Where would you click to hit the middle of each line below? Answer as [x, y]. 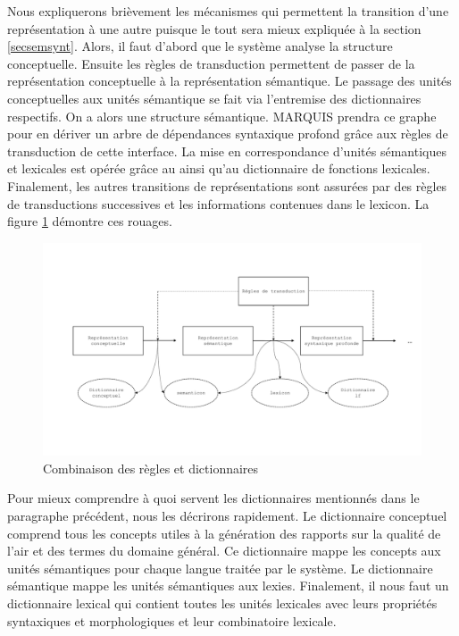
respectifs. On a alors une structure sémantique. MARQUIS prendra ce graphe [222, 116]
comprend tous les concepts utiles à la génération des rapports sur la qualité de [224, 533]
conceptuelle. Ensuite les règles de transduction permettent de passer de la [211, 63]
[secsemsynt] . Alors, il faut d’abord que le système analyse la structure [200, 46]
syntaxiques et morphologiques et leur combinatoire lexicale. [172, 620]
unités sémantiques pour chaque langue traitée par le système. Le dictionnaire [220, 568]
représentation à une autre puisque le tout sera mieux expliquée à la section [214, 28]
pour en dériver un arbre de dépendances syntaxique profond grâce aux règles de [228, 134]
